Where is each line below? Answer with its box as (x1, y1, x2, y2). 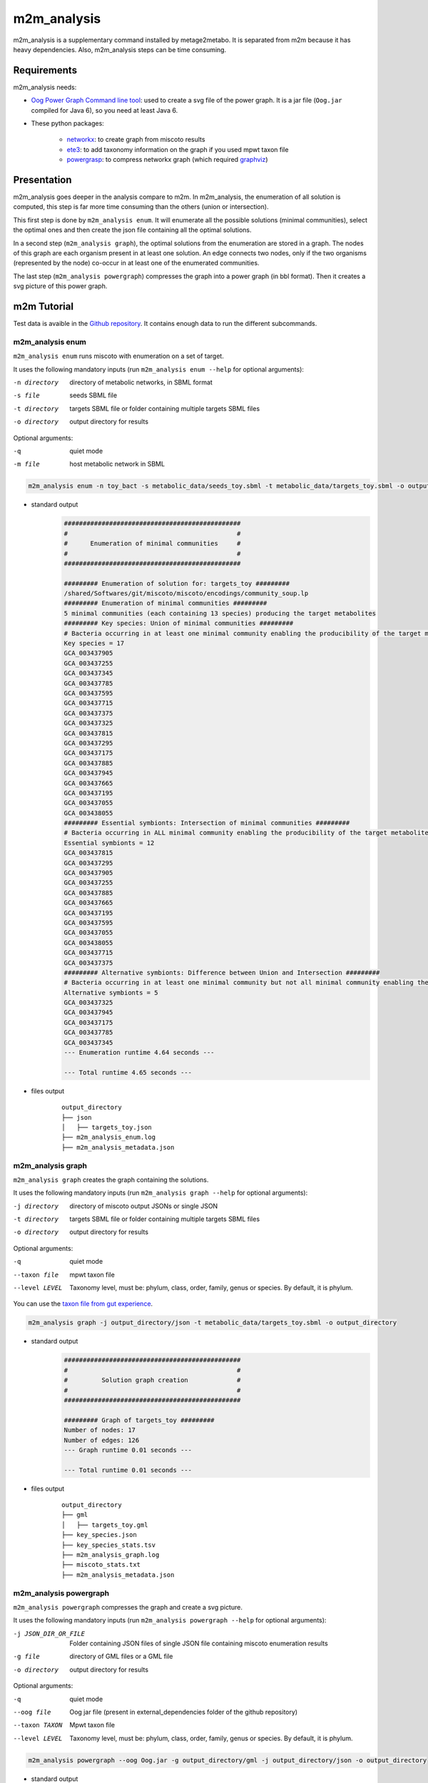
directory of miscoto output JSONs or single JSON (69, 1202, 218, 1210)
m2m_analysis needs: (13, 83, 77, 91)
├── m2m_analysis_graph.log (61, 1551, 160, 1558)
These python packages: (31, 119, 105, 128)
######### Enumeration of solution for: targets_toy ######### (63, 579, 290, 588)
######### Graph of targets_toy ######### (63, 1416, 215, 1424)
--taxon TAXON (13, 1721, 63, 1730)
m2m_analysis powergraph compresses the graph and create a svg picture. (13, 1603, 243, 1611)
